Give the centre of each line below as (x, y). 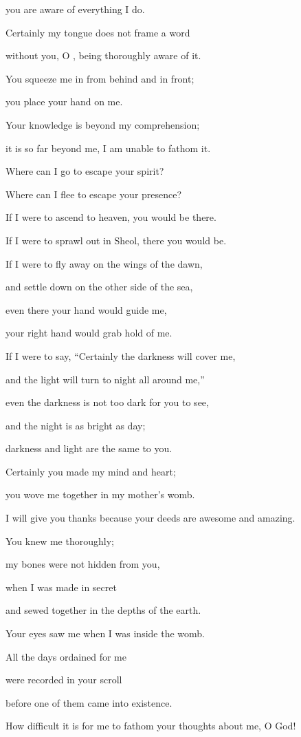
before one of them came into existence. (89, 702)
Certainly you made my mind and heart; (91, 471)
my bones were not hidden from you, (83, 564)
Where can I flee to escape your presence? (94, 194)
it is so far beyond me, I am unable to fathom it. (108, 148)
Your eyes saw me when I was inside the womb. (105, 633)
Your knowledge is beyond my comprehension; (103, 124)
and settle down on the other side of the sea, (99, 287)
